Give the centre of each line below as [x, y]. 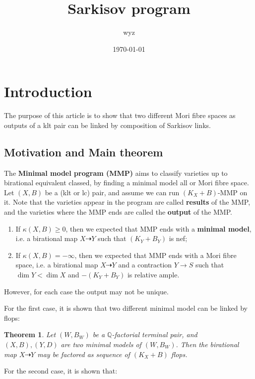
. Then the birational [207, 344]
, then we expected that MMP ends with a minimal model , [159, 228]
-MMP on [232, 192]
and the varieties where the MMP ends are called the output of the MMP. [118, 212]
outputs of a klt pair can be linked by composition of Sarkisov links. [107, 125]
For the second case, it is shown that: [61, 371]
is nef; [178, 238]
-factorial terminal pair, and [155, 334]
